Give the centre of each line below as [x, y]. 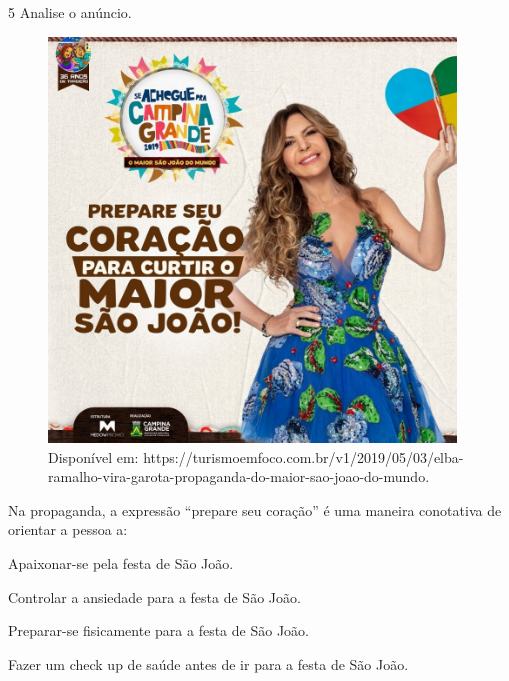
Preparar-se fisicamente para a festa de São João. [158, 630]
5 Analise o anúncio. [70, 12]
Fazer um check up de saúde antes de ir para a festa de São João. [208, 663]
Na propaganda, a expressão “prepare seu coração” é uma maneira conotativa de [255, 509]
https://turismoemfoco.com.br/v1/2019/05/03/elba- [303, 456]
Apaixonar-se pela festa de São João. [121, 562]
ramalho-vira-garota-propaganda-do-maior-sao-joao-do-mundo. [239, 476]
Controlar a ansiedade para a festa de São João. [154, 596]
